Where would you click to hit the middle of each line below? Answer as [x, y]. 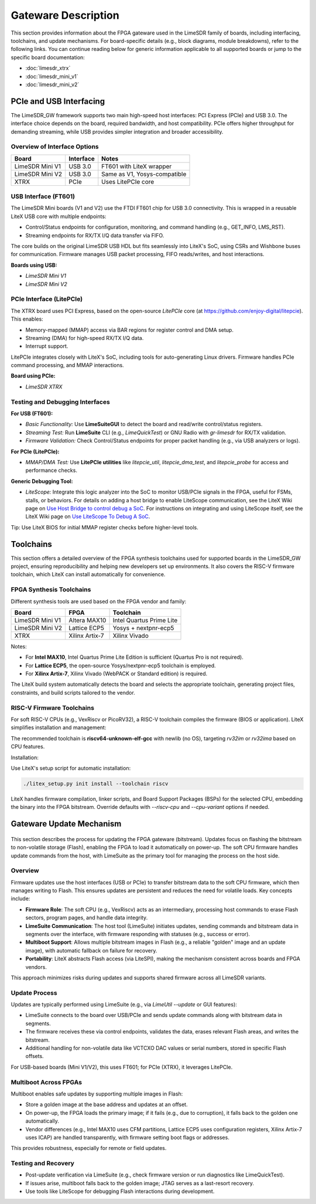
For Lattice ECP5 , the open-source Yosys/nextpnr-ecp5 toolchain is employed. [121, 665]
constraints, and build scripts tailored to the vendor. [73, 692]
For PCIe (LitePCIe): [35, 451]
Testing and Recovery [42, 1164]
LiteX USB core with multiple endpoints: [59, 216]
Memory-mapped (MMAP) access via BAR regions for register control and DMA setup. [130, 330]
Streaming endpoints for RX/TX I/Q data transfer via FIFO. [95, 235]
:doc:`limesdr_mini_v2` [52, 84]
